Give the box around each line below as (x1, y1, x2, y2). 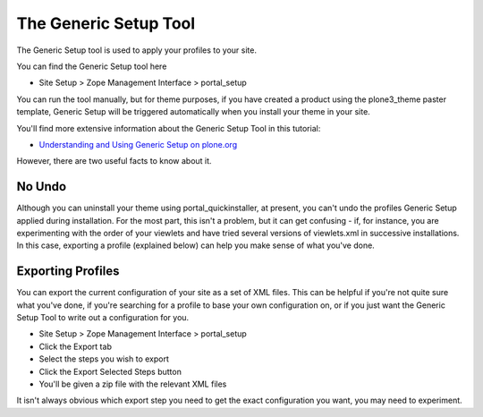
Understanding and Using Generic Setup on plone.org (38, 139, 237, 149)
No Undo (16, 179, 67, 194)
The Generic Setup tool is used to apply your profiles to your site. (16, 45, 257, 55)
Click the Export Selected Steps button (38, 366, 182, 377)
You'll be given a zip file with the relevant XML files (38, 379, 227, 389)
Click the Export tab (38, 341, 112, 352)
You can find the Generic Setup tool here (16, 61, 167, 72)
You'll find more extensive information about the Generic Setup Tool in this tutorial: (16, 123, 321, 133)
